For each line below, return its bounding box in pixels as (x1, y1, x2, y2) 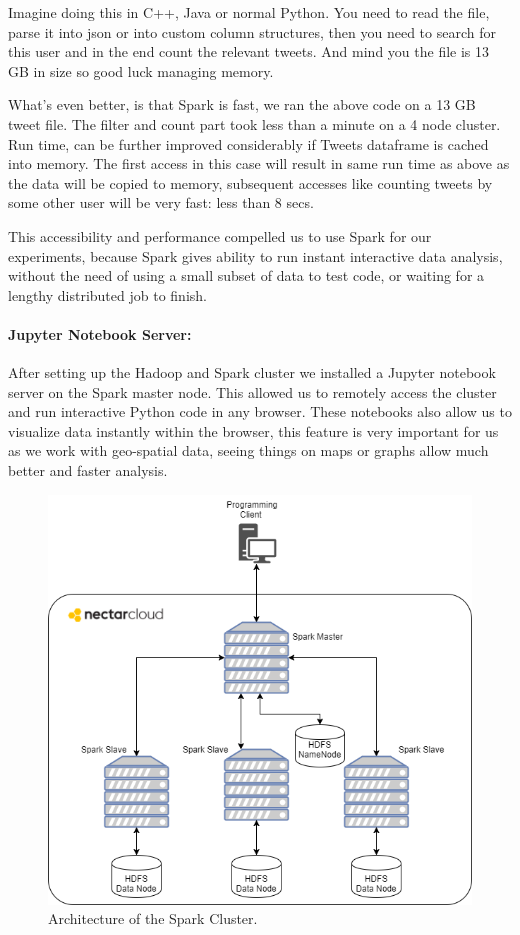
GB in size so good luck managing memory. (8, 60, 274, 81)
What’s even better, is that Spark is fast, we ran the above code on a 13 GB (8, 94, 476, 115)
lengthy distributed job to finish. (8, 284, 207, 305)
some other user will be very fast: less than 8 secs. (8, 192, 314, 213)
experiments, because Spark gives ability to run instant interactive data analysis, (8, 245, 503, 266)
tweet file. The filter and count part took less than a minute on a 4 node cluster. (8, 113, 501, 134)
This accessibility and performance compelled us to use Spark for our (8, 225, 432, 246)
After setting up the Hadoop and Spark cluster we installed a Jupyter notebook (8, 362, 496, 383)
